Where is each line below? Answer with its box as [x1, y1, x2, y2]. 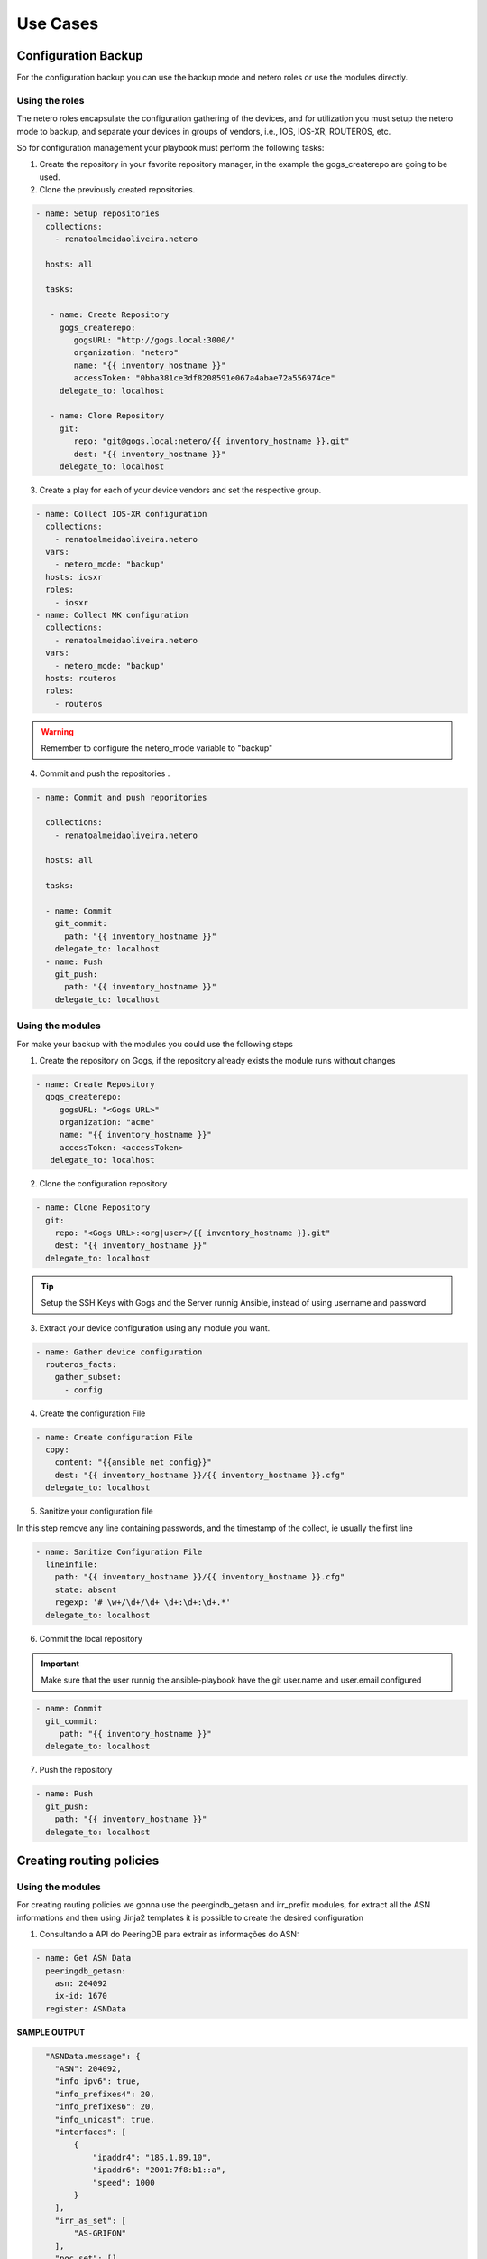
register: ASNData [45, 2003, 126, 2014]
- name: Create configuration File [35, 1432, 193, 1442]
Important [41, 1658, 80, 1669]
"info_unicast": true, [54, 2114, 155, 2124]
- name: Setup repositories [35, 209, 160, 219]
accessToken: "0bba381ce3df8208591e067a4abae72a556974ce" [73, 373, 335, 383]
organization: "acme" [59, 1117, 155, 1128]
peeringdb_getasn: [45, 1965, 126, 1976]
